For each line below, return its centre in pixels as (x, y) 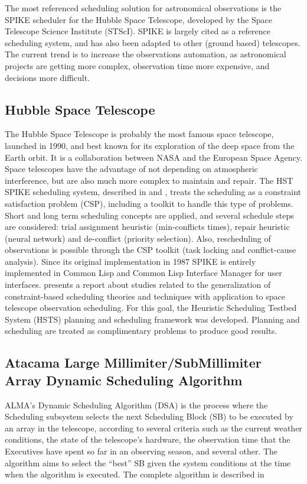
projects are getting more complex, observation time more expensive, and (137, 65)
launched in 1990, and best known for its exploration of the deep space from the (150, 145)
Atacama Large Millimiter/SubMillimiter (133, 363)
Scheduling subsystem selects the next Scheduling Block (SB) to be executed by (149, 416)
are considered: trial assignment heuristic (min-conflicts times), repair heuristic (147, 227)
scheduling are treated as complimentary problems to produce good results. (141, 331)
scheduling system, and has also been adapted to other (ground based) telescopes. (153, 42)
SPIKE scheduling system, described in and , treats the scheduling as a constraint (153, 192)
